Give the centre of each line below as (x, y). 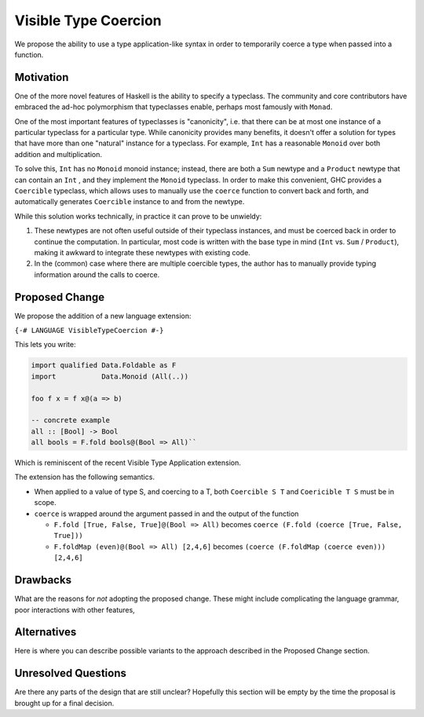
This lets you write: (45, 345)
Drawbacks (43, 580)
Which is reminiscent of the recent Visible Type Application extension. (128, 463)
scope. (45, 503)
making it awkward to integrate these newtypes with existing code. (142, 252)
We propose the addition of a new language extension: (103, 316)
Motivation (42, 77)
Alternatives (46, 632)
